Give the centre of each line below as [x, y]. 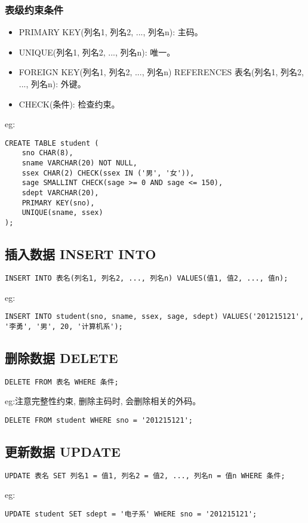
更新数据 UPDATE [63, 451]
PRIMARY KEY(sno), [58, 203]
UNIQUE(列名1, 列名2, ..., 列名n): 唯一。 [97, 52]
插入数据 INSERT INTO [81, 254]
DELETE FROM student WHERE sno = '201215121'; [99, 420]
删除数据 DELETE [61, 357]
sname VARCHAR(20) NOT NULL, [79, 163]
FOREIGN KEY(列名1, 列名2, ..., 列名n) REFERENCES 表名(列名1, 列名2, [161, 72]
